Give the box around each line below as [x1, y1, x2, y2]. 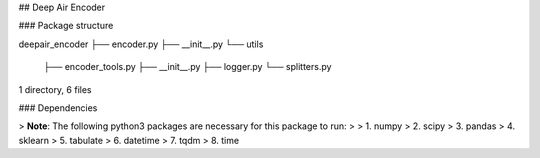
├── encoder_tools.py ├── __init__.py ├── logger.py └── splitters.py [43, 61, 332, 73]
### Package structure [18, 20, 114, 32]
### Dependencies [18, 101, 98, 114]
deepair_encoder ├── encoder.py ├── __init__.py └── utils [18, 38, 264, 50]
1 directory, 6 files [18, 83, 92, 95]
